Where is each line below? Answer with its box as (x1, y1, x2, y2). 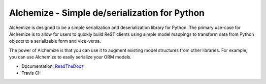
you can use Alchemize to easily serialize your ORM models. (9, 54, 132, 60)
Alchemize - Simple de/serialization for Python (9, 7, 204, 18)
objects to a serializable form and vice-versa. (9, 38, 101, 44)
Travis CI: (21, 70, 41, 76)
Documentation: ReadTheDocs (21, 63, 84, 69)
